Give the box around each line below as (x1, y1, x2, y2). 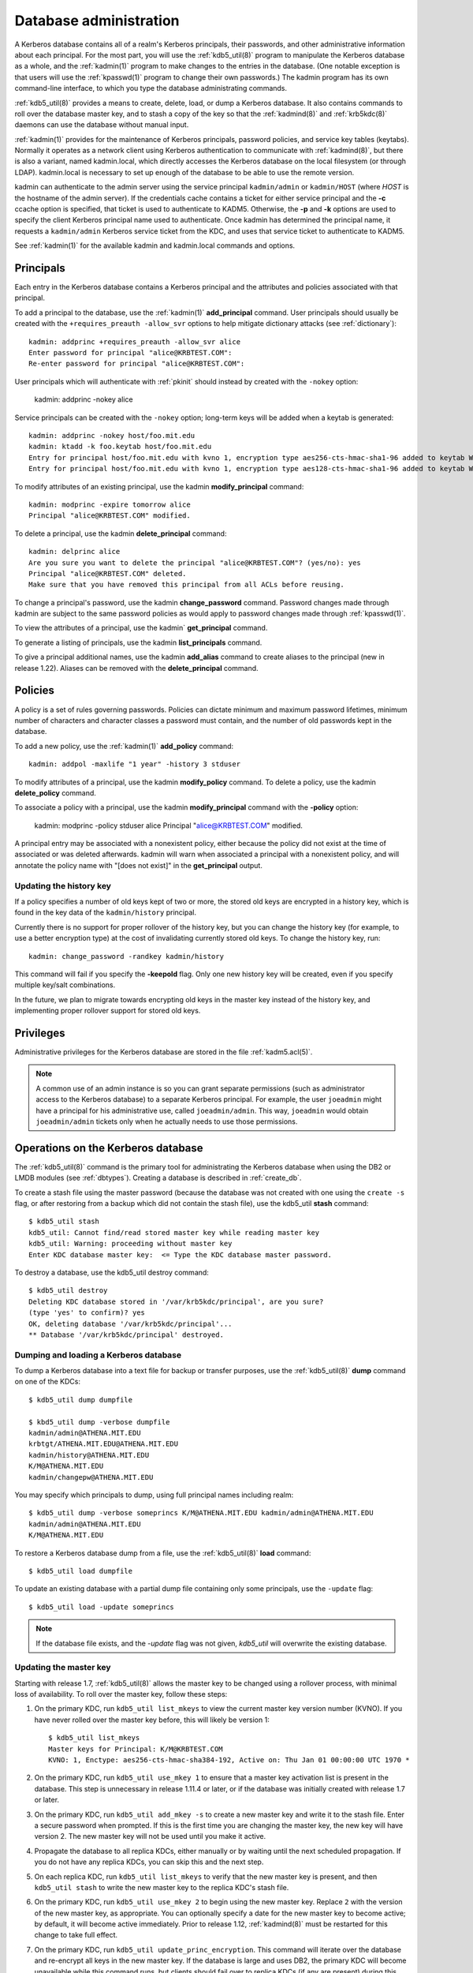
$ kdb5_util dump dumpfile (28, 1395, 133, 1404)
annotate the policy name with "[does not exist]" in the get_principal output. (14, 860, 263, 870)
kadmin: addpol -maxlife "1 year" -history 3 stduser (28, 760, 240, 769)
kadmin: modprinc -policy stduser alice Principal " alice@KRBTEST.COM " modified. (34, 821, 304, 830)
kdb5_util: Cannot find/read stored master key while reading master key (28, 1228, 320, 1237)
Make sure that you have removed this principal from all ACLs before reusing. (28, 580, 345, 590)
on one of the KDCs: (14, 1377, 80, 1387)
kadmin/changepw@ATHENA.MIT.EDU (28, 1473, 154, 1481)
